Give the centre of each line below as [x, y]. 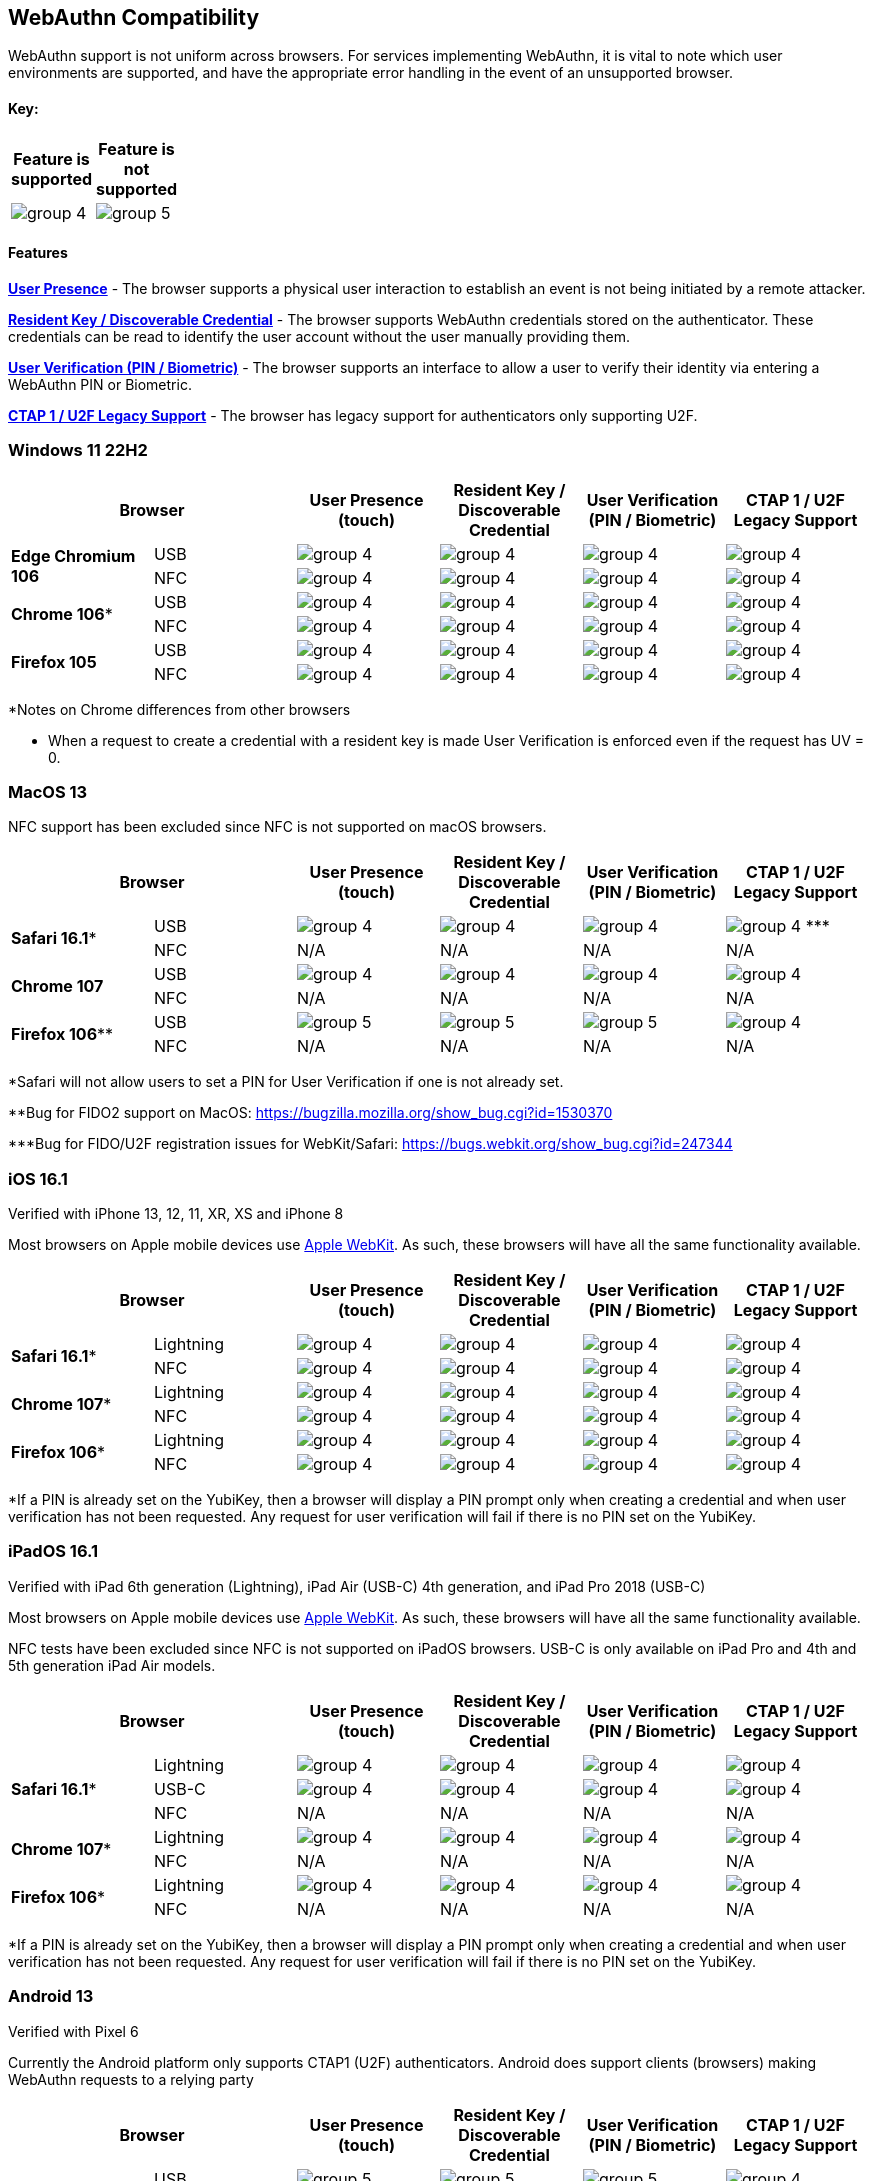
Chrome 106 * [62, 613]
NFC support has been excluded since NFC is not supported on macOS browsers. [277, 827]
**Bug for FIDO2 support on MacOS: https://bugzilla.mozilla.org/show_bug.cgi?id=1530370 [310, 1113]
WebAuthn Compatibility [134, 17]
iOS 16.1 [38, 1178]
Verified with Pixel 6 [73, 2031]
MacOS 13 [48, 791]
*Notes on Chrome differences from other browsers [179, 709]
